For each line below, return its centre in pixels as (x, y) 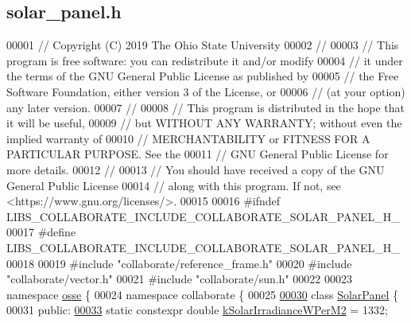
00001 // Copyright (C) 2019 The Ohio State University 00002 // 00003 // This (203, 45)
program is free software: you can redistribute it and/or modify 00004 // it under (205, 60)
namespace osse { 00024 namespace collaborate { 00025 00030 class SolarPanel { (203, 294)
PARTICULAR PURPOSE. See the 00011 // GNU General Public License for (198, 154)
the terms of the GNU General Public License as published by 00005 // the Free (203, 76)
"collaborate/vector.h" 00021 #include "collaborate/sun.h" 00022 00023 (179, 279)
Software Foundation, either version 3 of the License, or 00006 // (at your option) (206, 91)
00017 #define (41, 232)
